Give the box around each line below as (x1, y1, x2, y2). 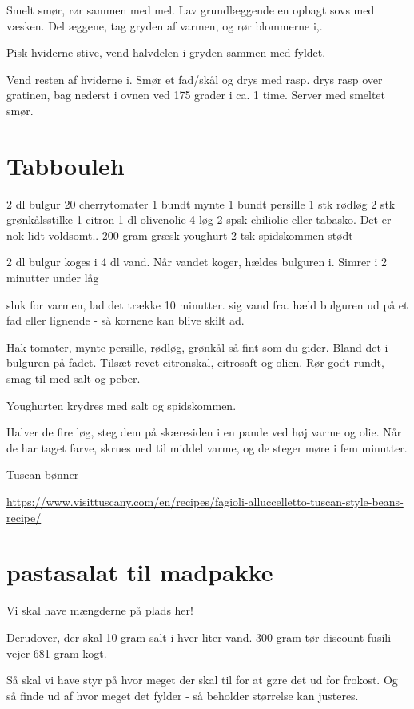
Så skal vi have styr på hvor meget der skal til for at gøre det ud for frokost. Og (6, 671, 398, 688)
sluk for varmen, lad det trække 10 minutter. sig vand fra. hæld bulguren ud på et (6, 296, 408, 313)
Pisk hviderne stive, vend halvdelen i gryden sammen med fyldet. (6, 44, 326, 61)
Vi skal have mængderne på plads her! (6, 602, 193, 619)
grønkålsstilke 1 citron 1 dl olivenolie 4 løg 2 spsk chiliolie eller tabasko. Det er (6, 211, 392, 228)
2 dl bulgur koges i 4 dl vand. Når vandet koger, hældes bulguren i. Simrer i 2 (6, 253, 388, 270)
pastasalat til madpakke (6, 556, 273, 588)
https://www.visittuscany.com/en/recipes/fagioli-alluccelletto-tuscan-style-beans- (6, 493, 404, 509)
